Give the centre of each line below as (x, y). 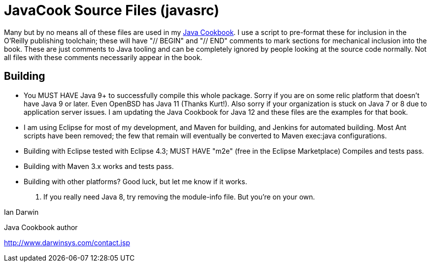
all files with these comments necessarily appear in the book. (103, 57)
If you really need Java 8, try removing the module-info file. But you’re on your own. (179, 197)
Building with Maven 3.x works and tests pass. (99, 166)
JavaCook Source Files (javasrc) (112, 10)
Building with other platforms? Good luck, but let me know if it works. (135, 181)
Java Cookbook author (41, 227)
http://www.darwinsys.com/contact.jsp (67, 242)
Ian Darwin (21, 212)
